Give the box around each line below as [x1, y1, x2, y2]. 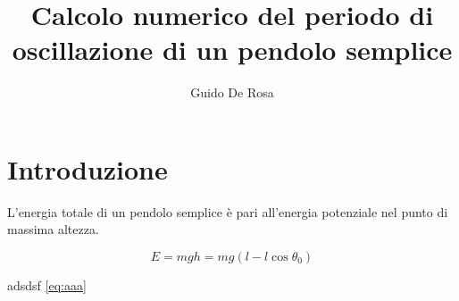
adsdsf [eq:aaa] [7, 276, 87, 295]
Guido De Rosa [190, 83, 274, 102]
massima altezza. [7, 220, 99, 238]
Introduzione [7, 150, 168, 187]
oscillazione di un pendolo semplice [12, 31, 453, 68]
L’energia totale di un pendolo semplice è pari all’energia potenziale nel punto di [7, 202, 448, 221]
